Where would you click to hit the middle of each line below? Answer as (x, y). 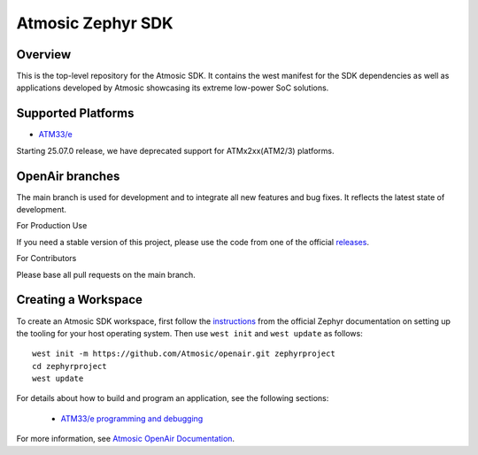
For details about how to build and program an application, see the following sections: (173, 398)
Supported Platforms (75, 114)
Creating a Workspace (80, 300)
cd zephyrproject (69, 366)
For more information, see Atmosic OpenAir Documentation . (125, 439)
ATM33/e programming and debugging (132, 418)
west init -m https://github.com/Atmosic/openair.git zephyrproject (184, 354)
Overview (44, 54)
